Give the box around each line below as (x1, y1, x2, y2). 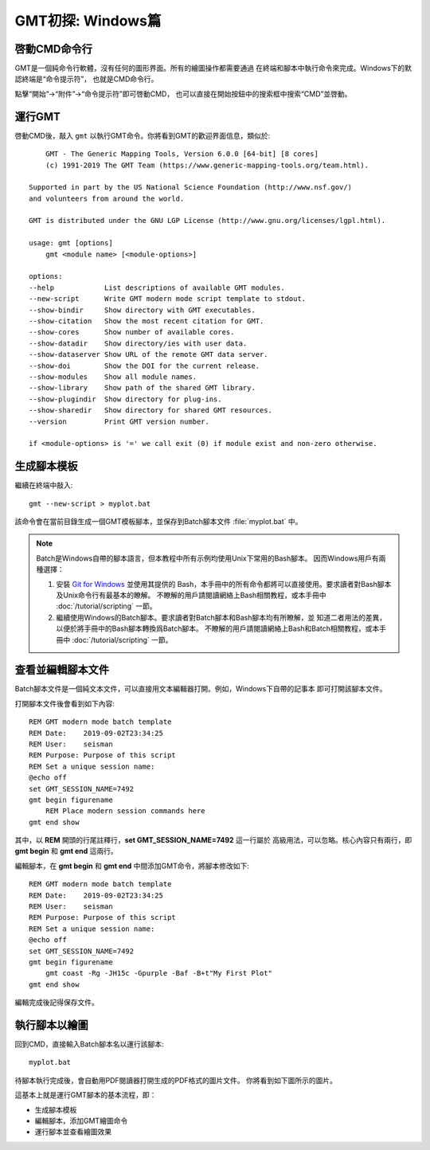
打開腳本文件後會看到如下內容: (14, 698, 115, 708)
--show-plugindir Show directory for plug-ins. (29, 394, 222, 404)
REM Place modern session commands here (45, 807, 206, 816)
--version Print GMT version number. (29, 417, 210, 426)
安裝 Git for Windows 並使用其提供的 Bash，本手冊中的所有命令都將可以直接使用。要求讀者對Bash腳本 (56, 579, 392, 589)
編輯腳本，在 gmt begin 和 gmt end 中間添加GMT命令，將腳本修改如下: (14, 861, 250, 870)
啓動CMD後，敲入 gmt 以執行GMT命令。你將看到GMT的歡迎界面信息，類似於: (14, 131, 271, 140)
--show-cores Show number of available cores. (29, 327, 235, 337)
